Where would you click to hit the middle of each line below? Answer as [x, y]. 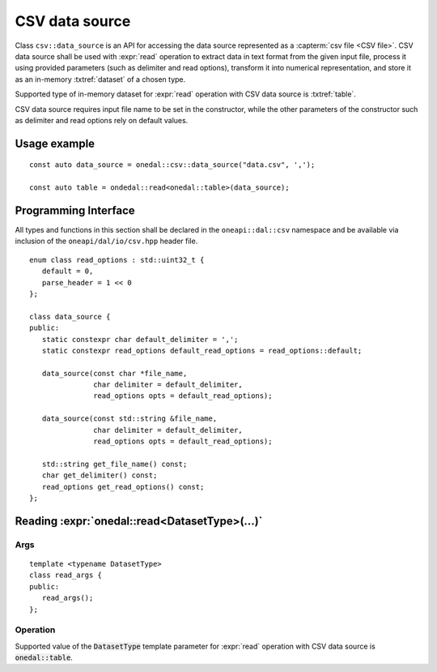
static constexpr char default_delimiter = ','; [140, 339]
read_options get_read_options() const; [123, 487]
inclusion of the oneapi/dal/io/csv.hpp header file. [106, 241]
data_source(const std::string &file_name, [129, 419]
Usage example [55, 143]
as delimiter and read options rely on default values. [102, 120]
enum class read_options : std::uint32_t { [117, 260]
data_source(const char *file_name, [115, 373]
